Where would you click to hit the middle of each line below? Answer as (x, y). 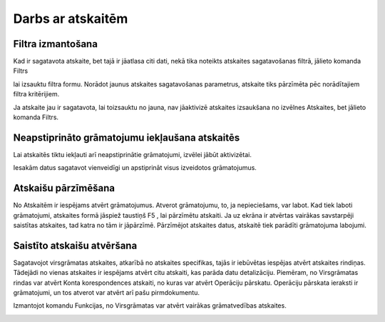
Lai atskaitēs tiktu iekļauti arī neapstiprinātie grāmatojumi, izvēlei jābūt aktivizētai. (133, 154)
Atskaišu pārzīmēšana (64, 188)
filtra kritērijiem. (36, 94)
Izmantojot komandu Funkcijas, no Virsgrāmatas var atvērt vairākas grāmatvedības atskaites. (150, 306)
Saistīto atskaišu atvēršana (75, 245)
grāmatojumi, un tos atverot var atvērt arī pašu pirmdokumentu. (106, 293)
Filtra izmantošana (55, 44)
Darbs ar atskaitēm (71, 19)
